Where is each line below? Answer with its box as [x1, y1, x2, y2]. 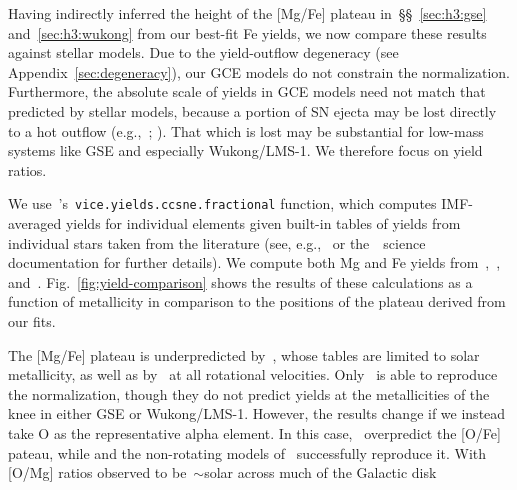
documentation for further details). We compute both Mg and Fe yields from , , [8, 252, 501, 273]
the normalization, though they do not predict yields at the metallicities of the [8, 383, 490, 404]
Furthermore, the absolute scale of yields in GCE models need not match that [8, 81, 486, 102]
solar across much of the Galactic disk [204, 462, 437, 483]
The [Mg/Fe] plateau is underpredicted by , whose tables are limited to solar [8, 344, 480, 365]
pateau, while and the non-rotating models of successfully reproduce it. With [8, 442, 487, 463]
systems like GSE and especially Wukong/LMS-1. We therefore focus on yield [8, 140, 483, 161]
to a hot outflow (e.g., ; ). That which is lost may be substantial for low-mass [8, 120, 484, 141]
